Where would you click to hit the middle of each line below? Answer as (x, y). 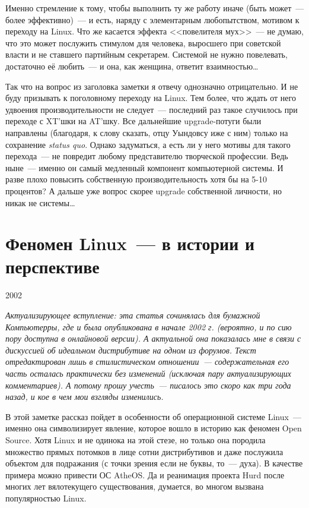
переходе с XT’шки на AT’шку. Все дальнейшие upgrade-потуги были (133, 121)
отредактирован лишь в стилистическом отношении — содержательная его (147, 362)
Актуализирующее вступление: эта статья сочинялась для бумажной (133, 315)
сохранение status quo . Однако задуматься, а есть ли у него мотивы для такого (148, 144)
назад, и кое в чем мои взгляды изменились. (85, 397)
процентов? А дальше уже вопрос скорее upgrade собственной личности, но (144, 190)
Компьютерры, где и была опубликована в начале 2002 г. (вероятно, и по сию (149, 326)
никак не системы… (40, 202)
